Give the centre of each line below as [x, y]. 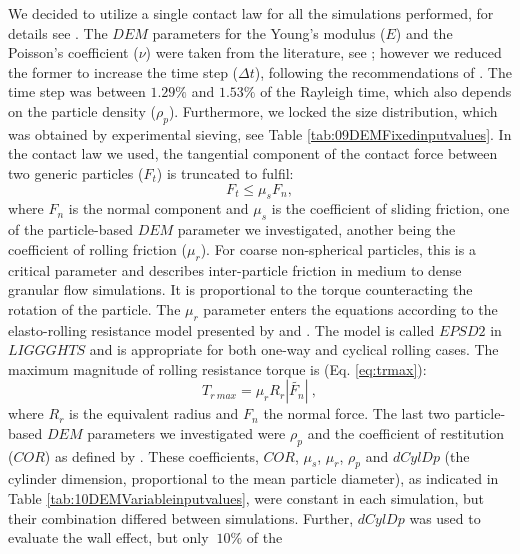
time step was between [77, 91]
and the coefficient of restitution [406, 432]
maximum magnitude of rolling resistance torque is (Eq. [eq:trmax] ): [217, 368]
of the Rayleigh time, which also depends [386, 91]
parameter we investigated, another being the [316, 229]
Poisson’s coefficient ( [73, 52]
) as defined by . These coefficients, [151, 455]
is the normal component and [158, 208]
